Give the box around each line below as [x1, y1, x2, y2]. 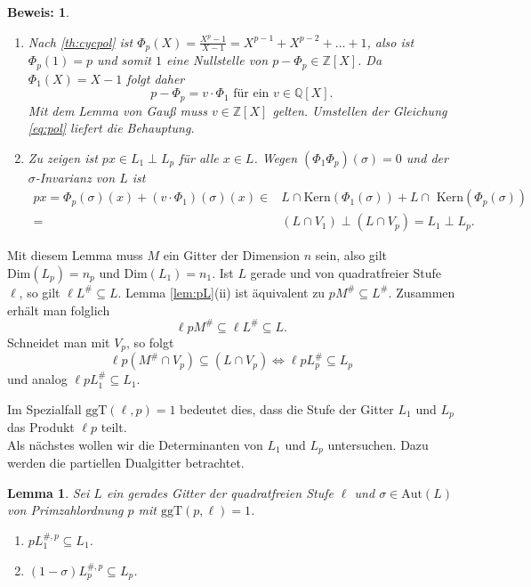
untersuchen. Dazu [327, 435, 429, 453]
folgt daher [126, 69, 185, 87]
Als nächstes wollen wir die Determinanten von [7, 435, 263, 453]
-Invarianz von [35, 167, 116, 186]
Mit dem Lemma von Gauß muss [28, 101, 207, 119]
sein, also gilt [315, 246, 388, 265]
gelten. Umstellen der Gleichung [272, 101, 447, 119]
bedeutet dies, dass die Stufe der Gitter [180, 399, 394, 418]
